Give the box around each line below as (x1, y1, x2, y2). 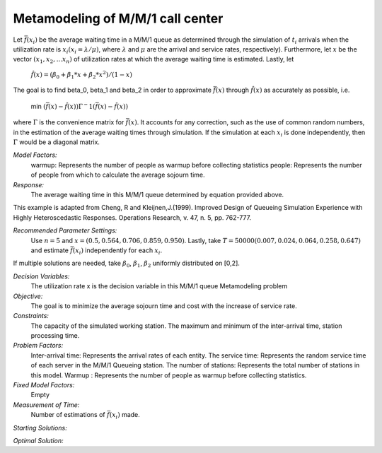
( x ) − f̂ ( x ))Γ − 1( (48, 101, 95, 110)
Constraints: (13, 312, 50, 320)
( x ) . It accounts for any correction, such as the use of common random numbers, (128, 118, 365, 127)
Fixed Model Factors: (13, 381, 75, 389)
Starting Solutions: (13, 423, 67, 432)
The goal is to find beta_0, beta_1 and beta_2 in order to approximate (13, 86, 212, 95)
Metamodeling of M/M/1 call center (13, 11, 224, 26)
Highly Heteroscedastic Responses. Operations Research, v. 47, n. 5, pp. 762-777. (13, 213, 251, 222)
